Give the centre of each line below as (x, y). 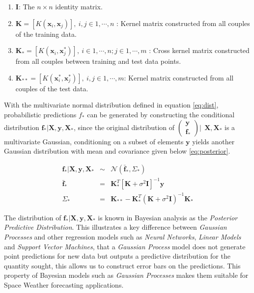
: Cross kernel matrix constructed (199, 50)
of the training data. (46, 34)
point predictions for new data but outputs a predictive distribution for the (117, 256)
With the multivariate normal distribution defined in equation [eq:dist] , (111, 105)
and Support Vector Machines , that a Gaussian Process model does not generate (125, 246)
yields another (213, 141)
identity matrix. (79, 6)
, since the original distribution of (124, 127)
